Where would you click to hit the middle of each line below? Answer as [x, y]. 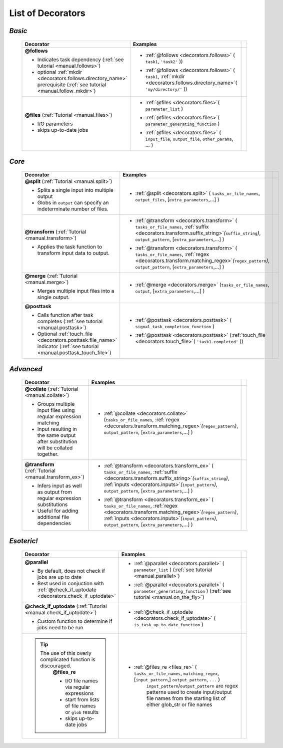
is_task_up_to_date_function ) [168, 624]
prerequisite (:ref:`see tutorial [72, 84]
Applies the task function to [70, 246]
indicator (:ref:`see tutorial [68, 346]
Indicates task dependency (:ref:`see [80, 59]
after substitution [57, 441]
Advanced [26, 369]
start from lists [82, 699]
